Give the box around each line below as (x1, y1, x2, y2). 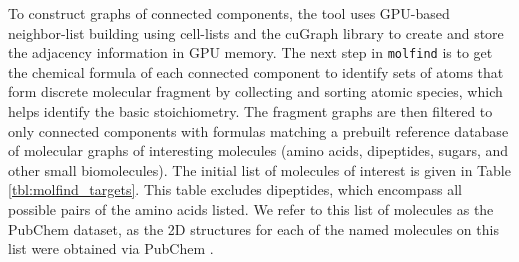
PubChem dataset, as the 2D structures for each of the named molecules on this (8, 218, 499, 239)
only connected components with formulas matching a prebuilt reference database (8, 120, 509, 141)
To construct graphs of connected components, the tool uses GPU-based (8, 3, 450, 23)
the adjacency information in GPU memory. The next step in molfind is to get (8, 42, 493, 63)
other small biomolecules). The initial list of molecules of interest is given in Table (8, 159, 511, 180)
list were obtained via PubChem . (8, 238, 214, 259)
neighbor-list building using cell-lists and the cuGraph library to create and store (8, 22, 504, 43)
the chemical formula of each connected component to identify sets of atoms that (8, 61, 504, 82)
